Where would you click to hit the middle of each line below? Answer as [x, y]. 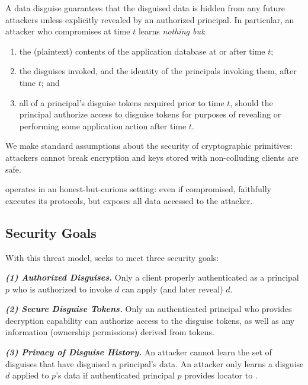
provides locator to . [221, 375]
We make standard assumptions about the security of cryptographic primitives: [149, 146]
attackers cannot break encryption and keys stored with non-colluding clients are [152, 157]
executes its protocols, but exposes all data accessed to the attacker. [129, 200]
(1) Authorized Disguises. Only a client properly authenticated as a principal [152, 277]
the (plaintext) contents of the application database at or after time [142, 51]
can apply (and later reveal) [172, 289]
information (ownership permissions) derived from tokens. [110, 332]
